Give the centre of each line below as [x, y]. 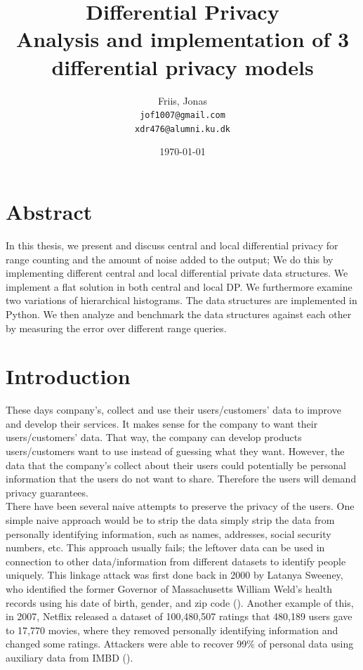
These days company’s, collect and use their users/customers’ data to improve [173, 410]
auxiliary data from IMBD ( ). [70, 657]
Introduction [68, 376]
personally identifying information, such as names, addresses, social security [169, 533]
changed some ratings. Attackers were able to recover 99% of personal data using [180, 644]
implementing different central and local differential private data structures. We [177, 273]
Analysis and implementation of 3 [183, 39]
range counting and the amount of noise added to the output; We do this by [170, 259]
